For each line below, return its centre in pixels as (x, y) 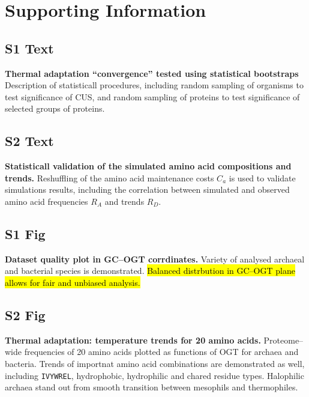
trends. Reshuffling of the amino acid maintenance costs (109, 177)
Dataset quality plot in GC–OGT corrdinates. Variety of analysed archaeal (155, 259)
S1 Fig (25, 233)
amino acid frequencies (46, 201)
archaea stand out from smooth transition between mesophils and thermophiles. (151, 387)
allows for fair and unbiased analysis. (73, 282)
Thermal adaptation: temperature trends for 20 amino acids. (133, 340)
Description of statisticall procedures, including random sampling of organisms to (154, 85)
